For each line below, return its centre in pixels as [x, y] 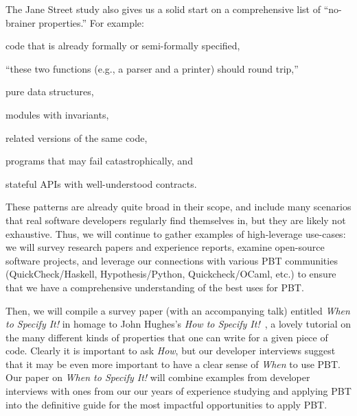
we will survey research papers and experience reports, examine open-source [165, 247]
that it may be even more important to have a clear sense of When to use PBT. [173, 364]
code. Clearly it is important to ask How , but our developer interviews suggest [171, 351]
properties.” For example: [91, 22]
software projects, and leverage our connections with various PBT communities [172, 260]
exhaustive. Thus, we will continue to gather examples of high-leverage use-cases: [176, 233]
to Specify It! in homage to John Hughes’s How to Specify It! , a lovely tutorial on [178, 324]
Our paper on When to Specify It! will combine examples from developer [158, 377]
